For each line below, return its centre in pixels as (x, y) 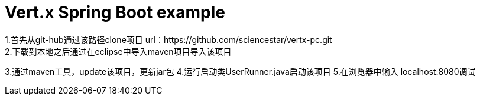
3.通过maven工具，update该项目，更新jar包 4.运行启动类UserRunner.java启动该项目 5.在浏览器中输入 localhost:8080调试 (240, 71)
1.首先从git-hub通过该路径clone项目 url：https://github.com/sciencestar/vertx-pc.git (168, 39)
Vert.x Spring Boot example (115, 12)
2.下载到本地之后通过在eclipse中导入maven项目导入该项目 (118, 51)
